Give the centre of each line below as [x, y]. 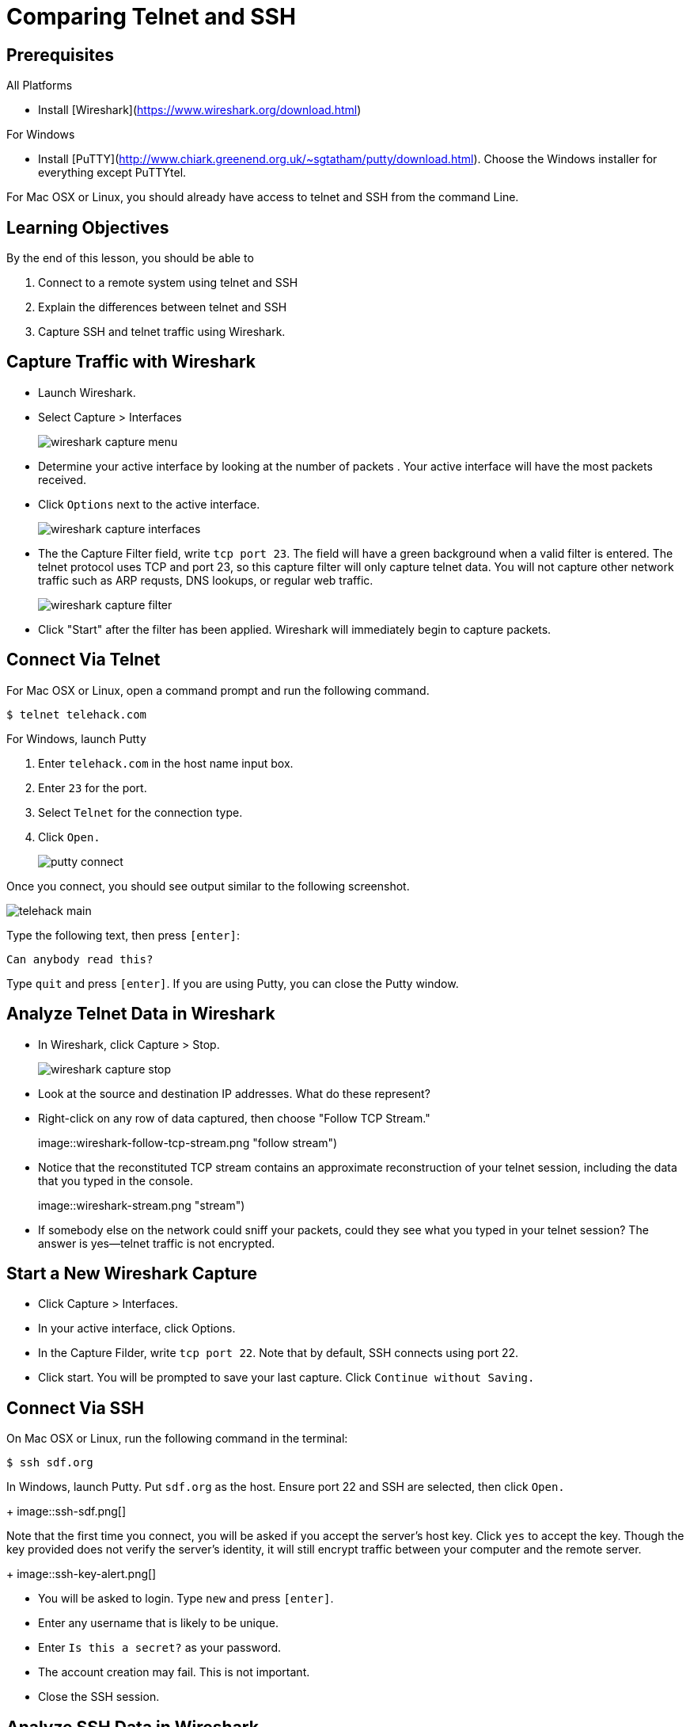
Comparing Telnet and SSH [151, 17]
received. [63, 479]
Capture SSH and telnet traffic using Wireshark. [162, 332]
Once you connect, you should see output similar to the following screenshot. [208, 886]
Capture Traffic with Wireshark [131, 362]
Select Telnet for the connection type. [140, 812]
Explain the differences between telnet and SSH [163, 307]
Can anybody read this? [80, 959]
